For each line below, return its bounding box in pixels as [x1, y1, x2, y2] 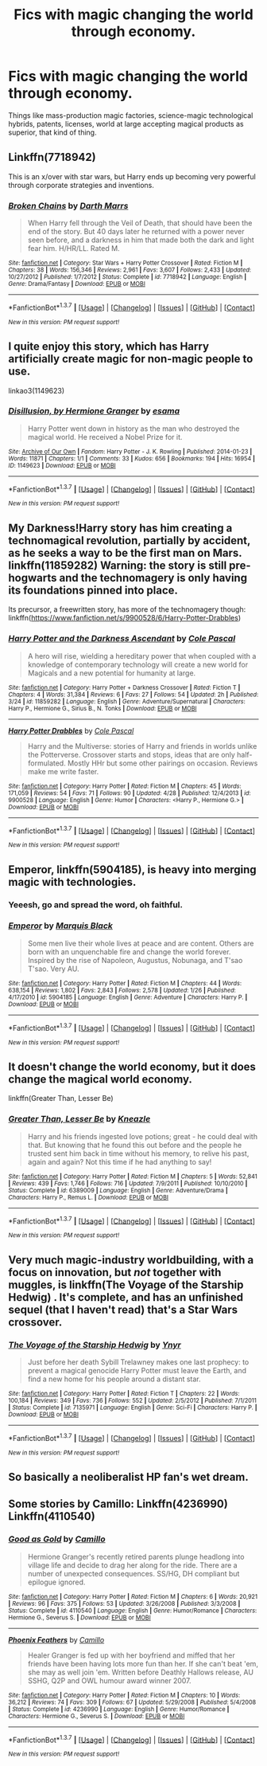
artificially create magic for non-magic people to [8, 352, 253, 366]
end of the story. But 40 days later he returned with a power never [27, 227, 245, 237]
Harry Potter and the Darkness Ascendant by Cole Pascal [8, 633, 236, 644]
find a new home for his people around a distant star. [27, 1374, 201, 1384]
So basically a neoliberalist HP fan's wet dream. [8, 1470, 249, 1483]
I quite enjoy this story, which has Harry [8, 340, 209, 354]
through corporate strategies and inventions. [8, 180, 155, 190]
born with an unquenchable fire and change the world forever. [27, 946, 231, 957]
